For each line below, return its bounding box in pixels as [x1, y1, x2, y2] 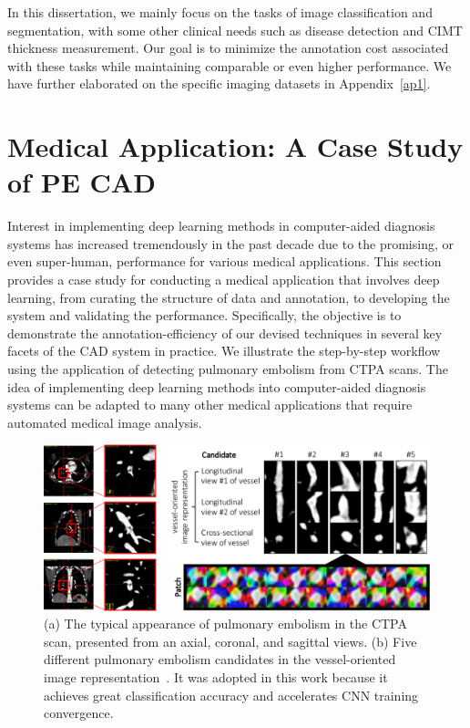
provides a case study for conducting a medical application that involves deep [7, 270, 440, 289]
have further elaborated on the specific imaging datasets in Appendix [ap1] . [7, 74, 431, 93]
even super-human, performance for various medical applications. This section [7, 252, 442, 271]
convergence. [44, 703, 114, 723]
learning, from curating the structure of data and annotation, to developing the [7, 287, 450, 307]
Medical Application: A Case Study [7, 128, 464, 165]
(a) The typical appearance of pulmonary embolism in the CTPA [44, 614, 407, 633]
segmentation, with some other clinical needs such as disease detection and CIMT [7, 20, 463, 39]
